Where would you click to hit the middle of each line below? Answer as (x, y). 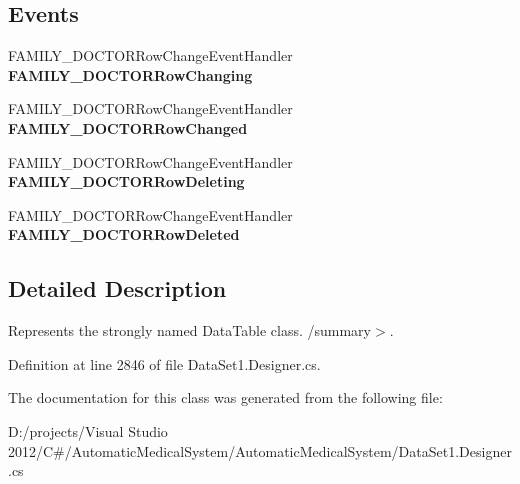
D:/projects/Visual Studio (88, 430)
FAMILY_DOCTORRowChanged (128, 127)
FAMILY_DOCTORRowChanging (130, 74)
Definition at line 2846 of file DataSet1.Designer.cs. (164, 363)
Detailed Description (117, 288)
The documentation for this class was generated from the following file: (225, 397)
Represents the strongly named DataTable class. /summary (189, 330)
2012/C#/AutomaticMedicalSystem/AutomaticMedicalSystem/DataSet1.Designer (260, 450)
